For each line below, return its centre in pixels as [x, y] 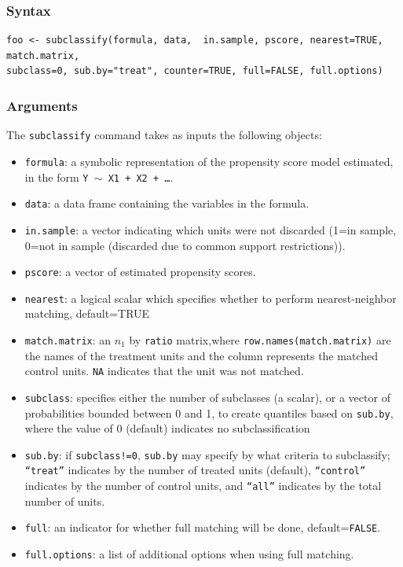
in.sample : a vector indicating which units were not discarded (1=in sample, [211, 229]
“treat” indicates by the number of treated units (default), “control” [195, 470]
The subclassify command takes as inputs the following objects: [164, 135]
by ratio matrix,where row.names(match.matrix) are [260, 340]
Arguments [42, 105]
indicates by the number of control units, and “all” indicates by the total [203, 486]
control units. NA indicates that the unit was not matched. [164, 371]
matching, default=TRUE [87, 313]
